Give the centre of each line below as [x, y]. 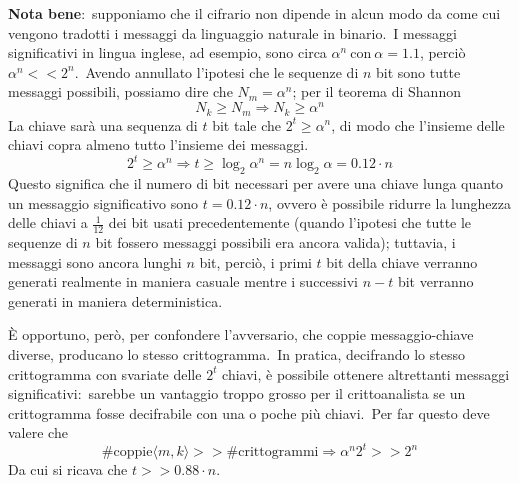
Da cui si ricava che [68, 469]
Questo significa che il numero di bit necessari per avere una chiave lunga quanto [256, 182]
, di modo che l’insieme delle [418, 124]
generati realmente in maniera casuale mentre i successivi [183, 281]
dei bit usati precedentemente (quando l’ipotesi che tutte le [290, 222]
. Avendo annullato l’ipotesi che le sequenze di [216, 71]
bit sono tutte [418, 71]
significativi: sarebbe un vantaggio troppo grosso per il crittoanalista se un [237, 393]
